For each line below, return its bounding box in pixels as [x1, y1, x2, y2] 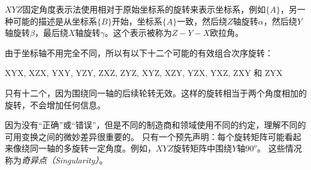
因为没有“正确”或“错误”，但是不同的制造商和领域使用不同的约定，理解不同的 [5, 119, 306, 131]
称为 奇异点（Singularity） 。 [5, 153, 108, 166]
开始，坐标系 [111, 14, 162, 27]
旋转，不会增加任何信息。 [5, 98, 105, 111]
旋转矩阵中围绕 [173, 142, 233, 154]
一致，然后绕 [177, 14, 228, 27]
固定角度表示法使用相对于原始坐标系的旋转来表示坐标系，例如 [22, 3, 266, 15]
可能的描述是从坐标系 [13, 14, 97, 27]
